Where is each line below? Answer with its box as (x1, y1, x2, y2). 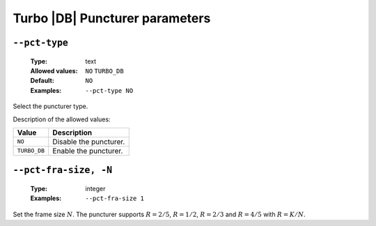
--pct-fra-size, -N (13, 165, 113, 176)
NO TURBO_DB (85, 67, 125, 75)
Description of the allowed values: (13, 115, 111, 123)
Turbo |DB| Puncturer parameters (13, 10, 211, 26)
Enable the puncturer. (52, 146, 123, 156)
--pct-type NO (85, 86, 134, 94)
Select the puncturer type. (13, 102, 88, 111)
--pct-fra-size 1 (85, 195, 144, 202)
